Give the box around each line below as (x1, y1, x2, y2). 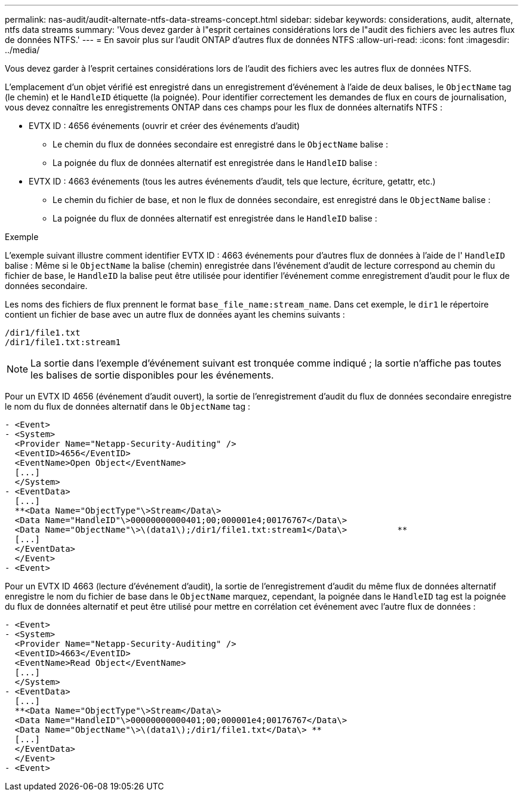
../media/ (5, 45, 40, 55)
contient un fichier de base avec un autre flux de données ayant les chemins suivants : (5, 309, 345, 319)
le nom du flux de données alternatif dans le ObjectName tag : (5, 401, 251, 411)
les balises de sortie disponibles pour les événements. (30, 369, 274, 381)
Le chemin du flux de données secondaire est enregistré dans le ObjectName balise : (53, 139, 388, 149)
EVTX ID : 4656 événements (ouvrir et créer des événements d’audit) (29, 121, 300, 131)
